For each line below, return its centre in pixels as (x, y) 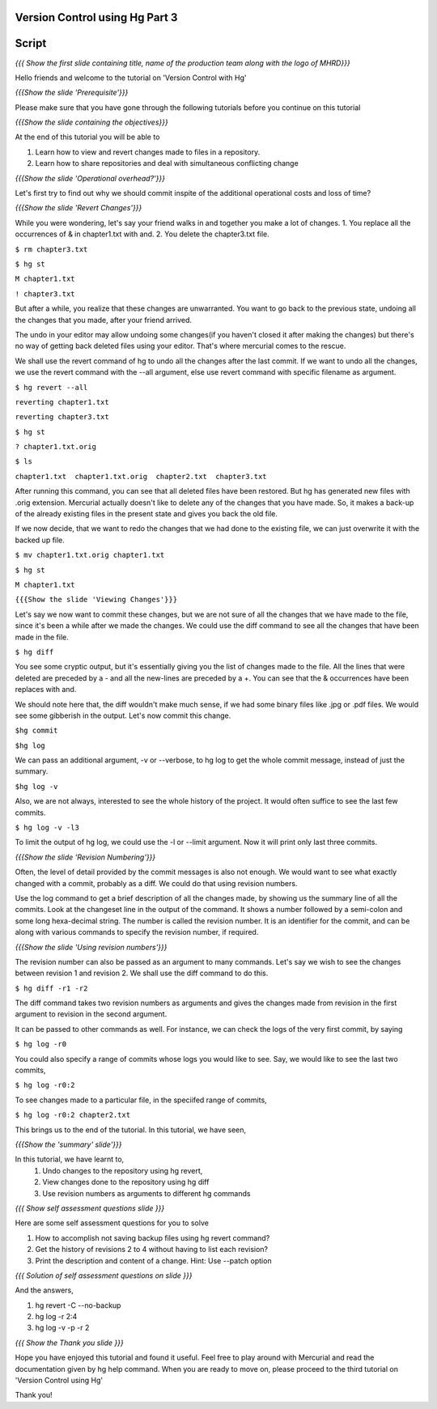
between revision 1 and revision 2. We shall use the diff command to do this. (142, 973)
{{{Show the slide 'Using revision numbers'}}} (91, 947)
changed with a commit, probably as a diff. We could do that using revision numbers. (156, 883)
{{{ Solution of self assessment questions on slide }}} (104, 1275)
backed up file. (40, 540)
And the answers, (44, 1290)
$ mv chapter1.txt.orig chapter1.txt (90, 555)
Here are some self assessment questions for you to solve (112, 1223)
